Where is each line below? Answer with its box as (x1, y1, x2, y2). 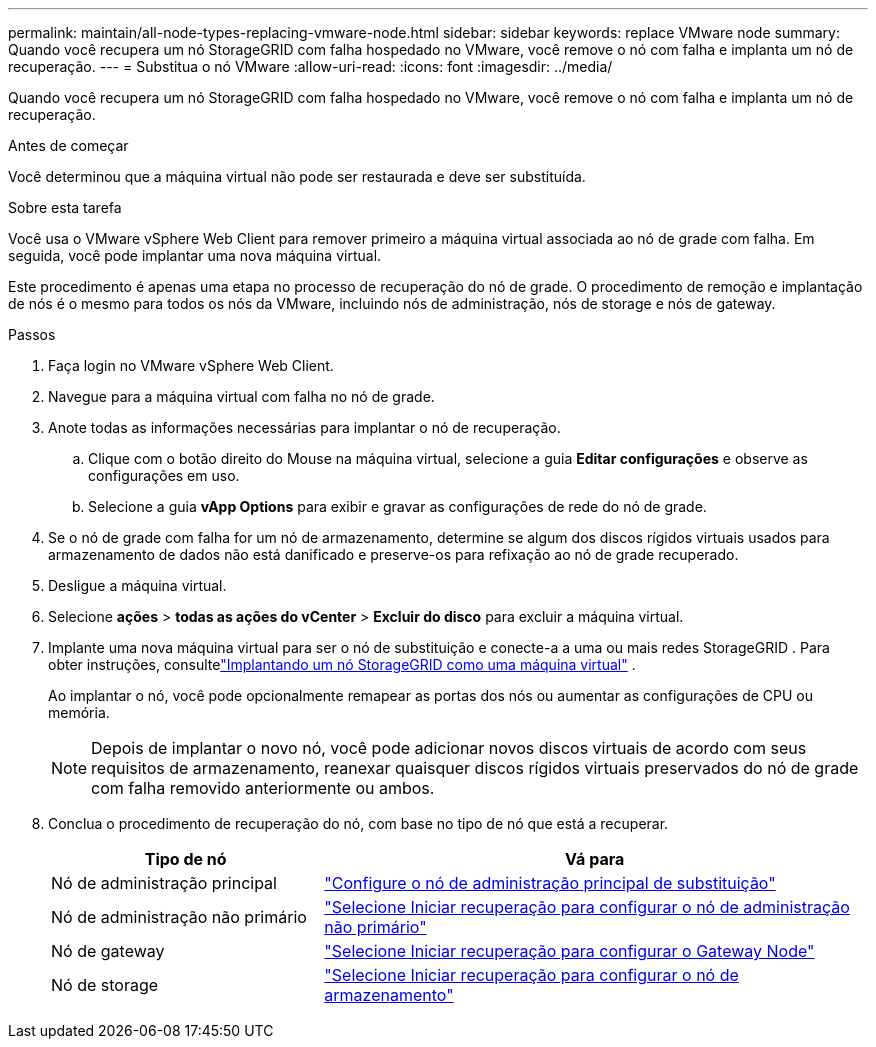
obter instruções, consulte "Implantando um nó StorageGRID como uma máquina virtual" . (48, 656, 636, 673)
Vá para (565, 849, 625, 869)
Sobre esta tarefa (8, 199, 122, 216)
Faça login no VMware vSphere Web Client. (48, 357, 334, 374)
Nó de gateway (51, 941, 165, 961)
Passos (8, 326, 56, 343)
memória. (48, 704, 110, 721)
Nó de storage (51, 975, 159, 995)
